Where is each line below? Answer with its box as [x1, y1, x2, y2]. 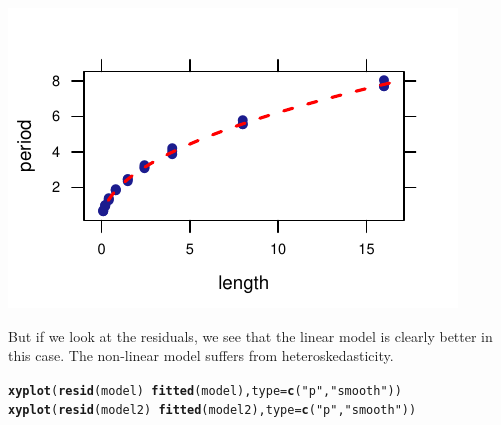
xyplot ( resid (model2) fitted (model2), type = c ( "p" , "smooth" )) [8, 403, 417, 418]
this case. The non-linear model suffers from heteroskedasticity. [8, 345, 394, 366]
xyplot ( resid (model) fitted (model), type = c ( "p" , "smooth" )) [8, 383, 402, 398]
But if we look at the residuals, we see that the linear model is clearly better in [8, 325, 493, 346]
